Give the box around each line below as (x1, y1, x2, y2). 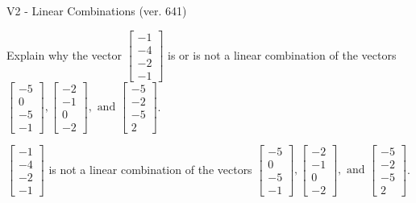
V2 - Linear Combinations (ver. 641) (6, 2, 187, 19)
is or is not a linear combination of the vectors (168, 46, 397, 63)
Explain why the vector (6, 46, 122, 63)
